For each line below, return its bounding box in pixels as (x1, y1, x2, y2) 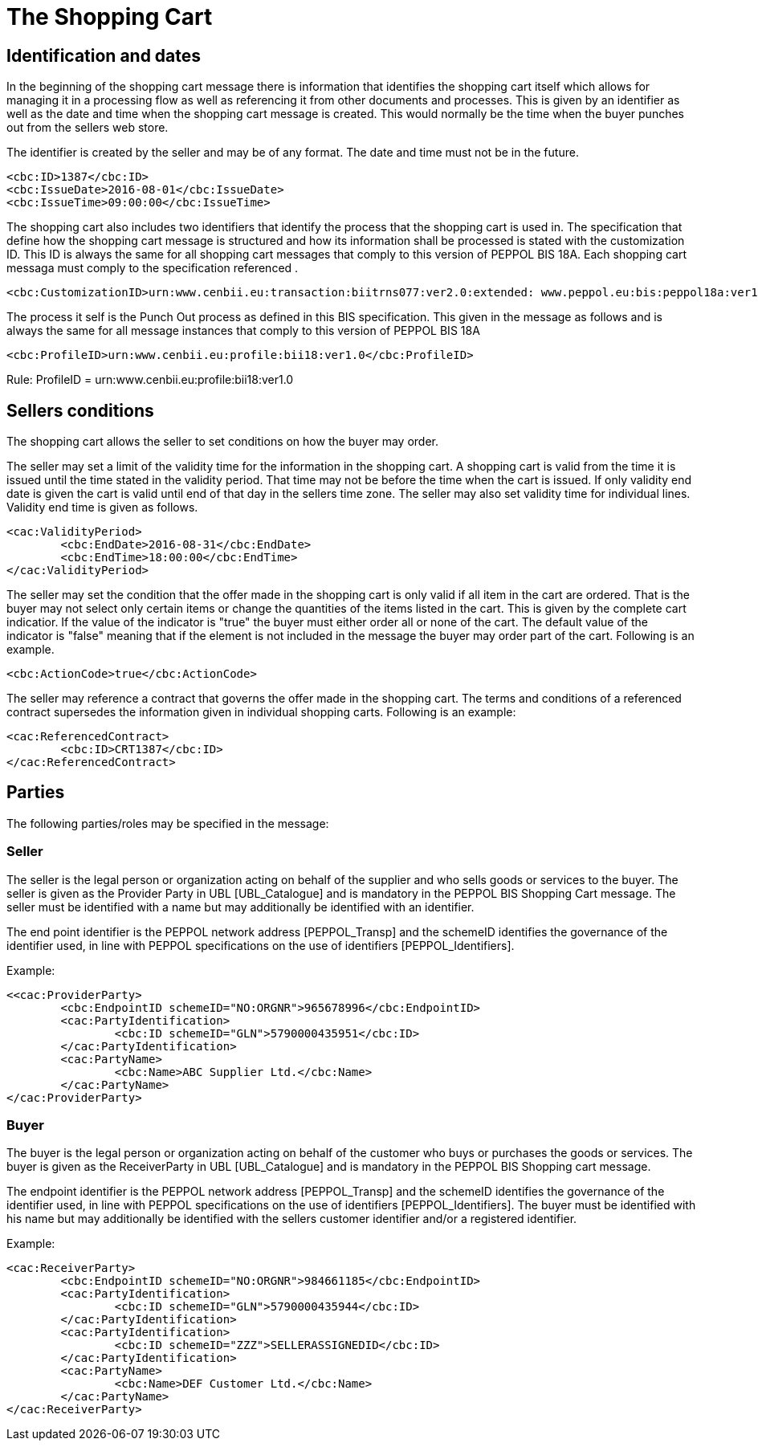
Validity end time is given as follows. (6, 500, 198, 515)
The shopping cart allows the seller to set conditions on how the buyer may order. (6, 434, 438, 449)
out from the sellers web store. (6, 120, 169, 135)
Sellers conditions (6, 400, 154, 421)
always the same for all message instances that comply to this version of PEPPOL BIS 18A (6, 324, 480, 338)
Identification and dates (6, 45, 202, 66)
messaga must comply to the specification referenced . (6, 261, 299, 275)
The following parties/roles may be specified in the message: (6, 816, 329, 830)
